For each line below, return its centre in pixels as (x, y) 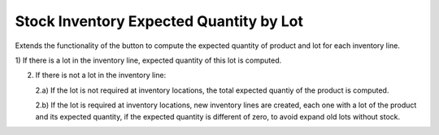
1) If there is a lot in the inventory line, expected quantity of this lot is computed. (148, 60)
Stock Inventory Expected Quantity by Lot (159, 21)
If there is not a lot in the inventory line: (101, 75)
